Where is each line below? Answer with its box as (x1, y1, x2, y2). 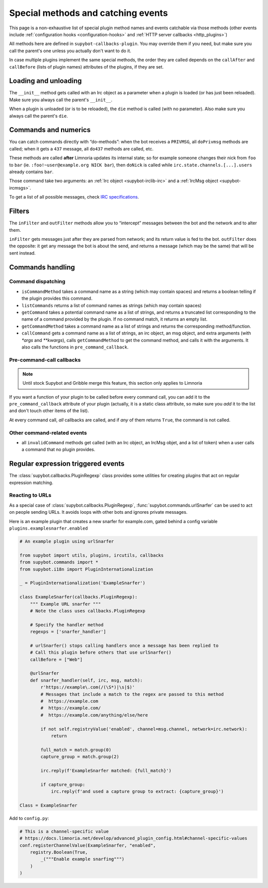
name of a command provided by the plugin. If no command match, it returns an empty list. (21, 316, 208, 322)
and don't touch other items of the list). (9, 408, 89, 414)
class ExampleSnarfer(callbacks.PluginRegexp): (19, 594, 137, 600)
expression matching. (9, 479, 54, 485)
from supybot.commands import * (19, 559, 99, 565)
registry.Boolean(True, (30, 849, 88, 855)
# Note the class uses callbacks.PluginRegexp (30, 608, 146, 614)
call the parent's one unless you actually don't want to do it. (9, 48, 132, 54)
